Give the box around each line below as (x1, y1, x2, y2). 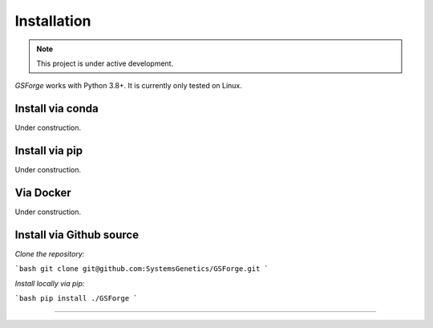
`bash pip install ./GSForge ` (14, 294, 138, 303)
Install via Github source (14, 228, 140, 241)
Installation (14, 12, 91, 30)
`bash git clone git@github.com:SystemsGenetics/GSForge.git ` (14, 265, 269, 273)
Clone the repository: (14, 249, 85, 258)
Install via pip (14, 144, 83, 158)
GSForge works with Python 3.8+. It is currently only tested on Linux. (14, 81, 242, 91)
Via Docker (14, 185, 71, 200)
